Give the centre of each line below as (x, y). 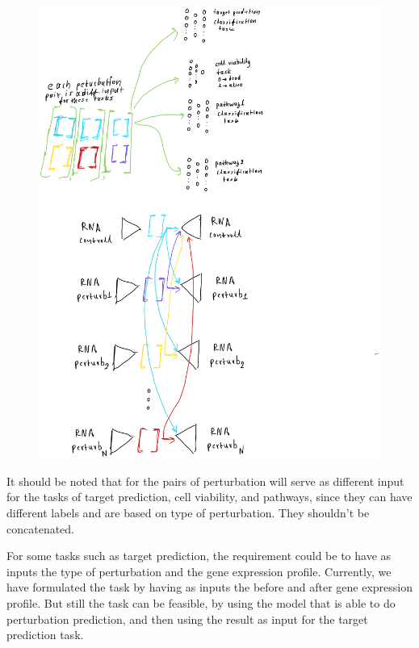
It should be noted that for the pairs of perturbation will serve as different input (205, 481)
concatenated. (40, 528)
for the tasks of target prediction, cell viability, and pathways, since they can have (209, 497)
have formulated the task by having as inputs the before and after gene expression (209, 587)
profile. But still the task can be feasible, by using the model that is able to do (201, 602)
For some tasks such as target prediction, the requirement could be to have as (199, 556)
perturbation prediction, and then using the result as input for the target (187, 619)
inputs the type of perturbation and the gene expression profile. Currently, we (199, 571)
